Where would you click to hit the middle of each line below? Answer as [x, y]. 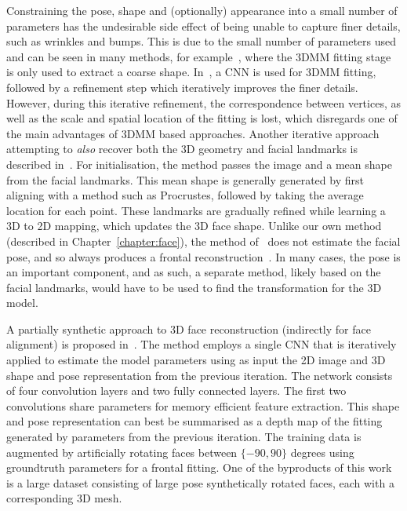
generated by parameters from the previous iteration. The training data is [184, 437]
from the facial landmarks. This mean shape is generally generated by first [185, 179]
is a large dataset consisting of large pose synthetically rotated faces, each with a [200, 482]
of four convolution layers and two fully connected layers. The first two [176, 391]
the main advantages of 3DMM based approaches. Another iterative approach [193, 133]
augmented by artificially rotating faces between [122, 452]
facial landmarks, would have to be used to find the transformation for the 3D [194, 287]
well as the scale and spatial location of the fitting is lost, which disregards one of [202, 118]
